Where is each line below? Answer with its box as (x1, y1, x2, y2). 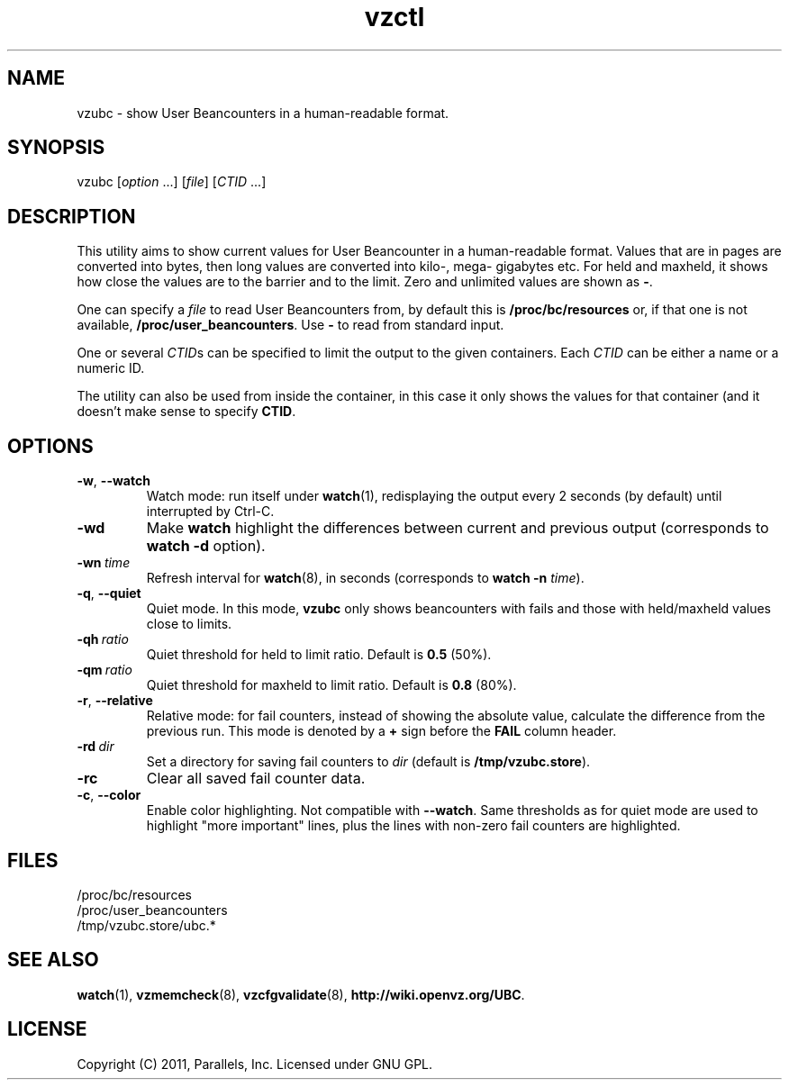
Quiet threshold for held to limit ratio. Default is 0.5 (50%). (146, 647, 492, 663)
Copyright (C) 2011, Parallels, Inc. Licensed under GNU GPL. (77, 1055, 433, 1072)
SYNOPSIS (7, 136, 105, 159)
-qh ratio (77, 631, 129, 648)
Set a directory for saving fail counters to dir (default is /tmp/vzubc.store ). (146, 754, 591, 770)
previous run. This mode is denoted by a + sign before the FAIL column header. (146, 723, 617, 739)
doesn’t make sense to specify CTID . (77, 403, 296, 420)
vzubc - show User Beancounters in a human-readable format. (77, 104, 449, 121)
